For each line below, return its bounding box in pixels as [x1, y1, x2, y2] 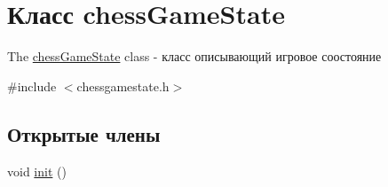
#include [7, 76, 57, 95]
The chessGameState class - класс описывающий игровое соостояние [7, 47, 382, 66]
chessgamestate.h [76, 76, 170, 95]
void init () [7, 161, 67, 180]
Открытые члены [7, 120, 161, 147]
